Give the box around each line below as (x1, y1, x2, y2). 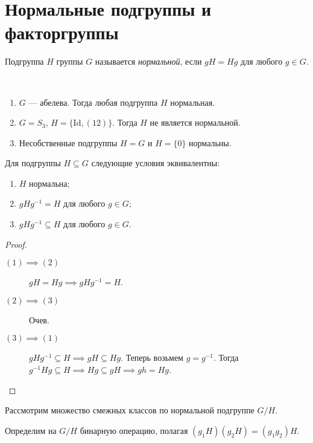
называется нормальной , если (95, 55, 202, 68)
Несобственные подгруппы (19, 136, 118, 149)
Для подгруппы (5, 157, 61, 169)
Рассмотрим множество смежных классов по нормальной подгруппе (5, 404, 255, 416)
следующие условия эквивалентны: (91, 157, 220, 169)
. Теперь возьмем (121, 351, 183, 364)
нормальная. (170, 95, 215, 108)
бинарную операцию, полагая (80, 424, 188, 436)
